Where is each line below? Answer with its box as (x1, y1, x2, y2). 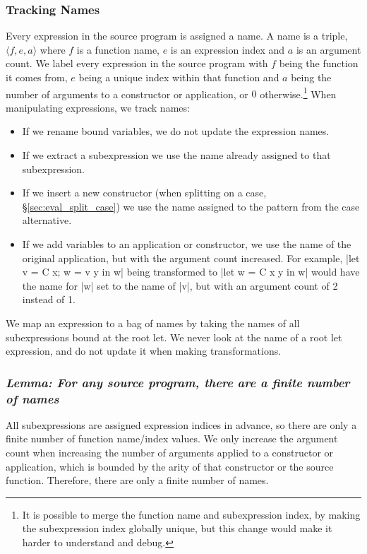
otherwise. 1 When (260, 84, 337, 101)
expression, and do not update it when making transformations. (6, 343, 282, 358)
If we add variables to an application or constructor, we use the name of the (22, 237, 351, 251)
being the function (279, 56, 359, 71)
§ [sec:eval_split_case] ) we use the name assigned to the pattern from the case (22, 199, 360, 213)
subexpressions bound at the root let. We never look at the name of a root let (6, 329, 342, 344)
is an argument (296, 42, 361, 57)
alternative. (22, 213, 72, 228)
